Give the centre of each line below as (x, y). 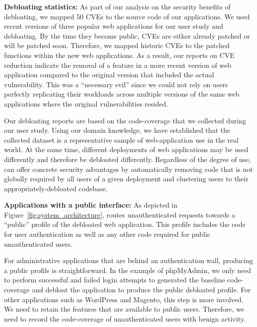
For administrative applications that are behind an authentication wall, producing (129, 260)
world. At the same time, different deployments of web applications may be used (126, 149)
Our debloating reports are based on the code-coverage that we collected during (125, 120)
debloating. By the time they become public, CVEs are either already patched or (127, 35)
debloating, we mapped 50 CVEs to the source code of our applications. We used (127, 16)
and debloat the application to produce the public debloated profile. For (141, 290)
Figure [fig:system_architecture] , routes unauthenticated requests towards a (120, 214)
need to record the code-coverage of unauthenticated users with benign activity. (125, 318)
